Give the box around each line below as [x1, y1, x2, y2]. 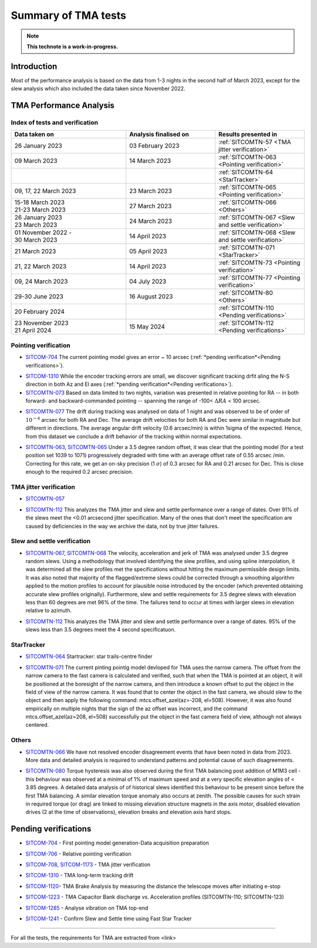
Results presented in [218, 130, 278, 138]
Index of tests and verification [11, 118, 99, 127]
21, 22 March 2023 [14, 262, 67, 271]
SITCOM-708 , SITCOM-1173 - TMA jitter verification [25, 861, 151, 868]
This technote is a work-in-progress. [26, 43, 119, 50]
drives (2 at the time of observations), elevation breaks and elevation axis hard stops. [25, 809, 232, 816]
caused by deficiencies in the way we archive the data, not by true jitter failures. [25, 523, 220, 530]
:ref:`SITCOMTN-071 [218, 244, 275, 252]
